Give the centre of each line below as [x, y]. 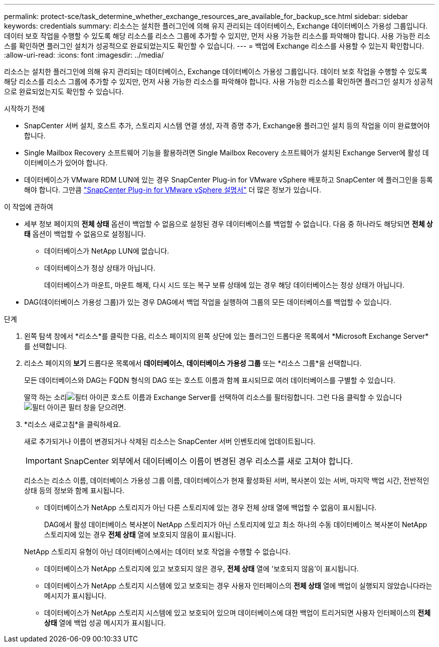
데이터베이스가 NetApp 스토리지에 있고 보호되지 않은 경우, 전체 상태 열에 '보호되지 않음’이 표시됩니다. [201, 569]
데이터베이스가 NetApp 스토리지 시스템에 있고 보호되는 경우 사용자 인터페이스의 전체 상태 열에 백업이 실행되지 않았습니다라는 [238, 586]
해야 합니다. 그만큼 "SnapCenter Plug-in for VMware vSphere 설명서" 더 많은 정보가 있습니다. [173, 190]
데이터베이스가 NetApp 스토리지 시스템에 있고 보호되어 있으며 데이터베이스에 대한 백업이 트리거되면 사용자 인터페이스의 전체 [238, 613]
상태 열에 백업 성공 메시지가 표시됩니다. [105, 623]
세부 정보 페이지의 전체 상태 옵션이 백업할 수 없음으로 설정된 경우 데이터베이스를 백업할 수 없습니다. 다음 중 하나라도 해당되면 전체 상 [229, 224]
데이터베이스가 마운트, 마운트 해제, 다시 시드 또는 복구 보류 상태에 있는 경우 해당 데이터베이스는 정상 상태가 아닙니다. [225, 285]
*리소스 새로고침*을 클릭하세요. [73, 424]
